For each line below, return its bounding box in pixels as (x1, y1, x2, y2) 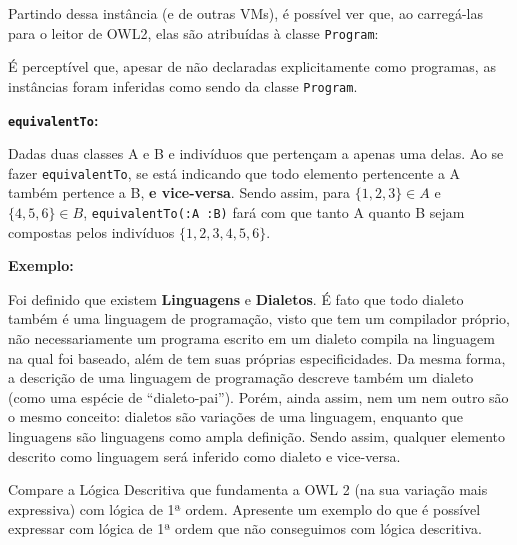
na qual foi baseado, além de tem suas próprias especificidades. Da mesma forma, (8, 347, 506, 368)
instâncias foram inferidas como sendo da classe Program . (8, 75, 358, 96)
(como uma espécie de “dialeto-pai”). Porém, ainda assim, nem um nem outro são (8, 386, 509, 407)
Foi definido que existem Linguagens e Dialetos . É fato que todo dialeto (8, 288, 464, 309)
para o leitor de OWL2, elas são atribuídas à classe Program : (8, 22, 379, 43)
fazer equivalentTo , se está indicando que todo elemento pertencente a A (8, 162, 461, 183)
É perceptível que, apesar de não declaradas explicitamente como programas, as (8, 56, 496, 77)
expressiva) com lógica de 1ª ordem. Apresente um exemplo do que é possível (8, 498, 481, 519)
